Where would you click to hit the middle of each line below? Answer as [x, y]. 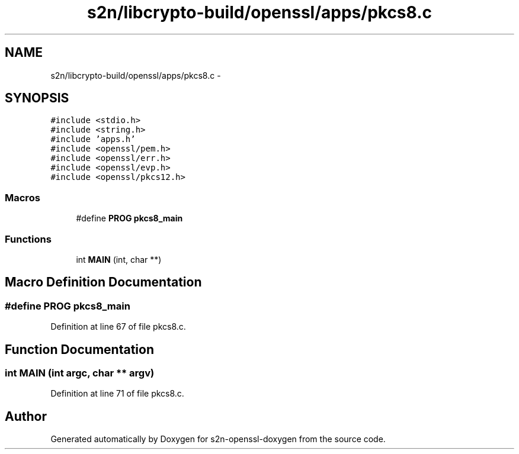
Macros [23, 197]
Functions [28, 239]
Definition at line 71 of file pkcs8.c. [117, 394]
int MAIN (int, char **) [119, 259]
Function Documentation [79, 349]
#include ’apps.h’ [93, 139]
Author [26, 416]
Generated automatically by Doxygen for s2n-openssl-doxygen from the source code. [218, 439]
